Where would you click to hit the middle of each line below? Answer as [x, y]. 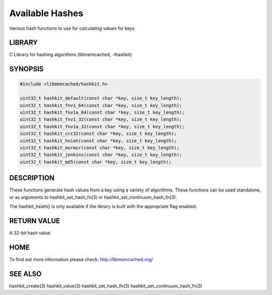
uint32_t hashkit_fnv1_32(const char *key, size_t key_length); [101, 119]
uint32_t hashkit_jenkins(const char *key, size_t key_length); [101, 155]
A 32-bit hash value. [30, 233]
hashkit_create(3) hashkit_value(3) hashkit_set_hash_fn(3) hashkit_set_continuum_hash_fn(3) [106, 286]
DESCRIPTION [32, 178]
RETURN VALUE [35, 220]
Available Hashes [46, 13]
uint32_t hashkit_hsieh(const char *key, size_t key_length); [98, 141]
